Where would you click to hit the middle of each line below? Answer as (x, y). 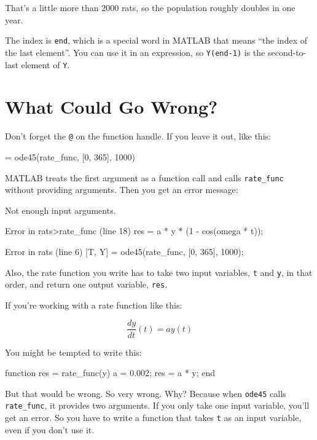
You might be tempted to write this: (73, 352)
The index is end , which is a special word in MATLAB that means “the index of (156, 40)
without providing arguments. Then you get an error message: (122, 190)
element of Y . (45, 64)
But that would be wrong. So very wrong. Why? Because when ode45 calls (146, 393)
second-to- (287, 52)
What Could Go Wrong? (112, 107)
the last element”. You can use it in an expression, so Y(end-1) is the (135, 52)
